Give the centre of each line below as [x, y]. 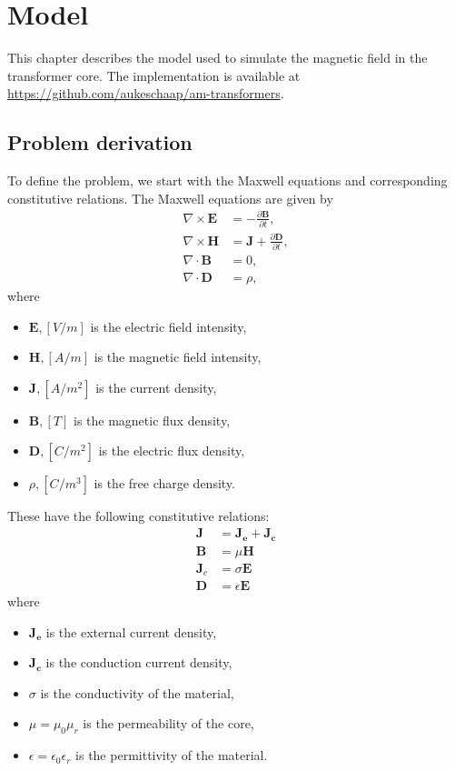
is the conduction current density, [139, 662]
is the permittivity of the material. [172, 755]
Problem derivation [100, 142]
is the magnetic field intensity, [178, 357]
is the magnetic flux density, [152, 420]
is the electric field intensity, [168, 326]
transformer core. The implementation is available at [154, 75]
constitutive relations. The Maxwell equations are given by [170, 198]
